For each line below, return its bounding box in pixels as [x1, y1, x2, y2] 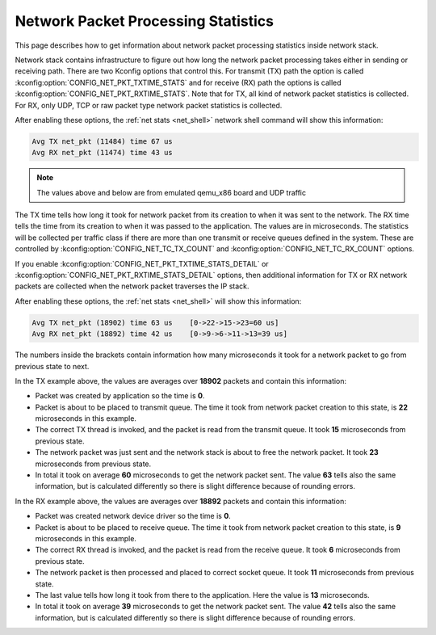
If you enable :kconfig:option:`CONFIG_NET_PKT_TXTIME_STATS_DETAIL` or [15, 259, 270, 268]
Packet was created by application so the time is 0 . [35, 391, 205, 401]
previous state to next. [15, 361, 90, 371]
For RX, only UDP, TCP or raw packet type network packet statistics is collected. [15, 100, 283, 110]
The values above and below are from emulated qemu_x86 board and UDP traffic [36, 187, 307, 197]
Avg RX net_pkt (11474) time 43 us [31, 148, 173, 158]
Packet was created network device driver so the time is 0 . [35, 511, 232, 521]
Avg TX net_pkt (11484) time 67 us [31, 137, 173, 145]
